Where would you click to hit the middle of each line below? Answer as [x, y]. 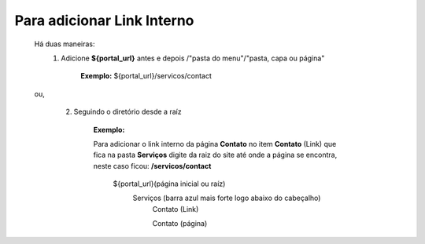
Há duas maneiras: [65, 44]
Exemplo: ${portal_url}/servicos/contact [146, 76]
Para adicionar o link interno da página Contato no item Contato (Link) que [215, 144]
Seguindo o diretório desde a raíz [128, 112]
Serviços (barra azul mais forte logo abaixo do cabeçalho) [227, 198]
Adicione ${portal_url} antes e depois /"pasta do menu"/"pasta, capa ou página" [193, 58]
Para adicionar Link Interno [104, 20]
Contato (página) [180, 224]
